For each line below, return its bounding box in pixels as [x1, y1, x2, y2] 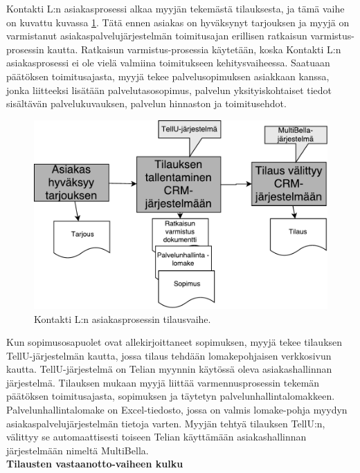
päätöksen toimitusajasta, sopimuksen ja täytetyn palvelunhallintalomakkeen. [6, 389, 335, 403]
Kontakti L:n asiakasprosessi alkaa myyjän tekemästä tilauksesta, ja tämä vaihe [6, 1, 345, 15]
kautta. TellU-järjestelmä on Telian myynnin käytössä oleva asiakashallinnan [6, 362, 332, 376]
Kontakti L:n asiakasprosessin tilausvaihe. [34, 311, 211, 326]
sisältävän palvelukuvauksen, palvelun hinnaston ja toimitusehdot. [6, 96, 287, 111]
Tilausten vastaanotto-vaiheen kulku [6, 456, 183, 471]
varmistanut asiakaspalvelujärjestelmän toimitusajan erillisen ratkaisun [6, 28, 307, 43]
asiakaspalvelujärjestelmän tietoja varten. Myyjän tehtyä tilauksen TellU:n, [6, 416, 325, 430]
